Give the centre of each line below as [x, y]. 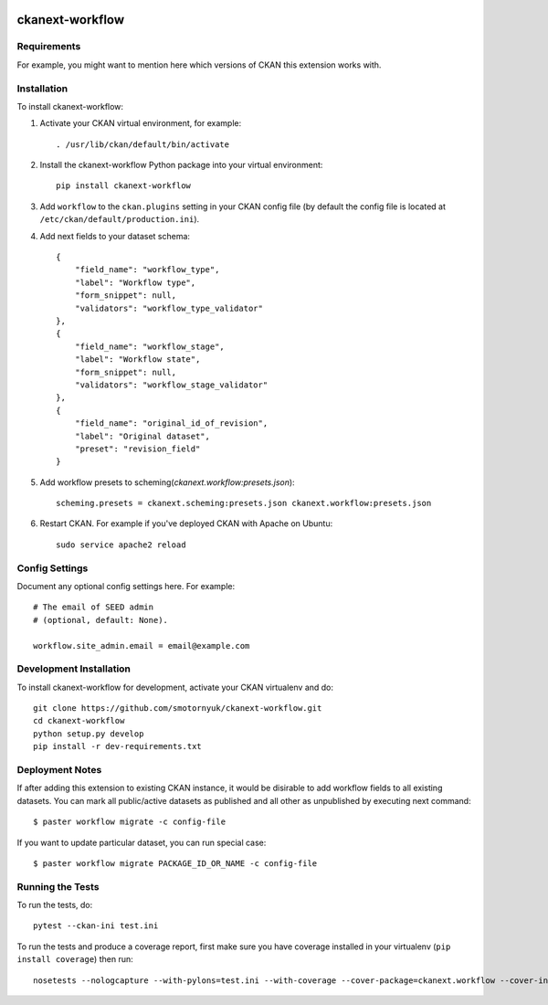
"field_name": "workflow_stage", [150, 346]
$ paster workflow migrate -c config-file [130, 822]
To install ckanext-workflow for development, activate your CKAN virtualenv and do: [175, 687]
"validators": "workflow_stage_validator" [171, 385]
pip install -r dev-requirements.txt [118, 746]
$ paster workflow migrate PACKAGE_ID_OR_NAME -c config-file [175, 863]
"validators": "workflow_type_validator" [169, 308]
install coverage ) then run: [75, 959]
